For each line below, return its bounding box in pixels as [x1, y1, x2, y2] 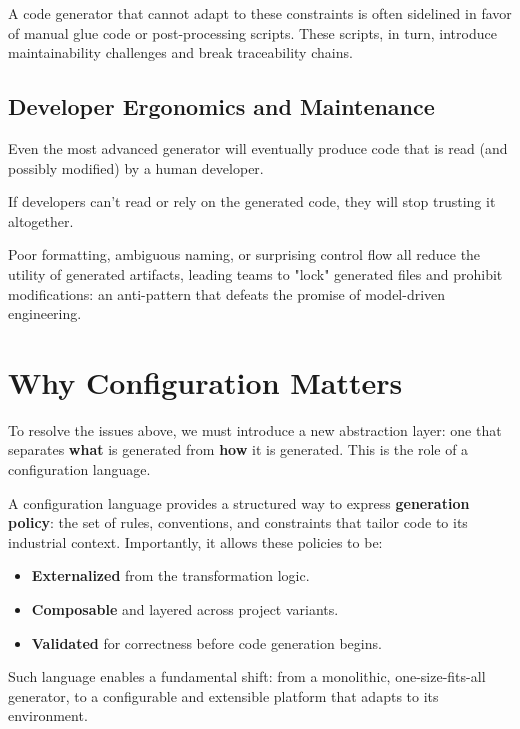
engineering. [8, 303, 82, 324]
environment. [8, 705, 88, 726]
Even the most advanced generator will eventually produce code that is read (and [8, 137, 508, 158]
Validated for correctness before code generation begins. [31, 632, 382, 653]
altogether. [8, 210, 74, 231]
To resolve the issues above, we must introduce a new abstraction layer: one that [8, 419, 502, 440]
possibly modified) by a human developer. [8, 157, 264, 178]
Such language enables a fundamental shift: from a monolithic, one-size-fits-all [8, 666, 486, 687]
